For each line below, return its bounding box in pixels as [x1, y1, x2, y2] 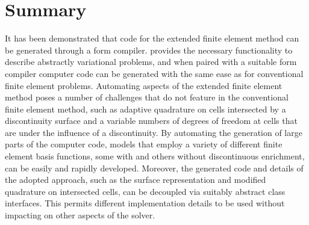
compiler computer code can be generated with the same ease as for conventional [5, 67, 304, 79]
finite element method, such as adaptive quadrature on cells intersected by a [5, 102, 286, 115]
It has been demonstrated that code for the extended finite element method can [5, 32, 299, 45]
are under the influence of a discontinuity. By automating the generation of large [5, 126, 302, 138]
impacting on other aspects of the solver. [5, 209, 155, 221]
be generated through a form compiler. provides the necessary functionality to [5, 43, 293, 56]
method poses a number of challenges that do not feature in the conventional [5, 91, 289, 103]
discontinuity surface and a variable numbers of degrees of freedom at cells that [5, 114, 298, 127]
